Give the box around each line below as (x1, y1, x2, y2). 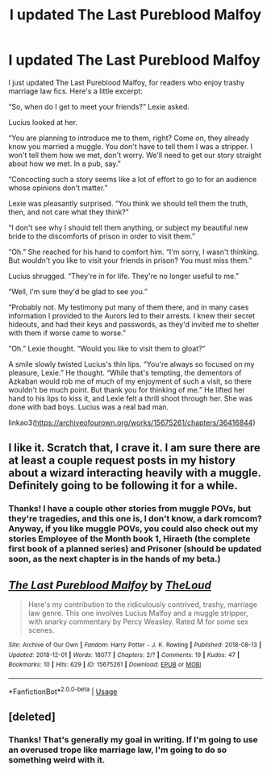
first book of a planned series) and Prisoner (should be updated (8, 543, 262, 555)
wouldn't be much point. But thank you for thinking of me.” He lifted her (8, 384, 246, 394)
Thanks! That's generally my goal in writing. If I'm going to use (8, 734, 258, 745)
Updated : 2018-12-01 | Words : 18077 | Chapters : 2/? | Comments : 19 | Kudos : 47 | (8, 650, 240, 659)
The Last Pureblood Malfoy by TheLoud (8, 578, 211, 592)
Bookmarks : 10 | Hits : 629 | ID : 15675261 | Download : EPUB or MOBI (8, 661, 202, 669)
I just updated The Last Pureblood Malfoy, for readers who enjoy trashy (8, 77, 245, 87)
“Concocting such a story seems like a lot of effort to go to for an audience (8, 174, 257, 184)
